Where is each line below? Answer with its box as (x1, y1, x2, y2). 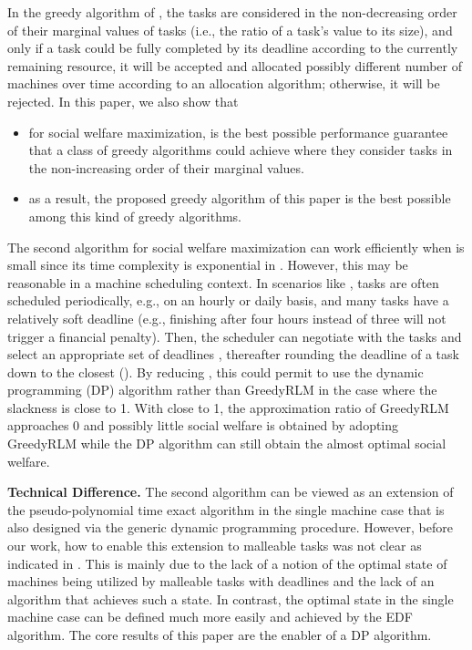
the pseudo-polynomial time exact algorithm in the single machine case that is (7, 500, 445, 519)
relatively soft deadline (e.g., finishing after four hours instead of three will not (7, 308, 446, 327)
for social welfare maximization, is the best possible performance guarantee (28, 122, 448, 141)
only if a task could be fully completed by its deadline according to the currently (7, 38, 458, 57)
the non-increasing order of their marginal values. (28, 158, 304, 177)
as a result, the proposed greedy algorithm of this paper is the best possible (28, 189, 451, 208)
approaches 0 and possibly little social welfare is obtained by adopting (7, 416, 399, 435)
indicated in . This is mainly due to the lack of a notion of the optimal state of (7, 553, 447, 573)
